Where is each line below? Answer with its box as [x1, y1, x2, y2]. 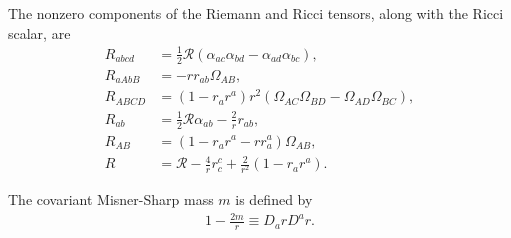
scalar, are [8, 22, 71, 43]
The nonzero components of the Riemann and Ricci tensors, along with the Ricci [8, 3, 504, 23]
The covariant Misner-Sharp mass [8, 189, 214, 210]
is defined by [235, 189, 313, 210]
